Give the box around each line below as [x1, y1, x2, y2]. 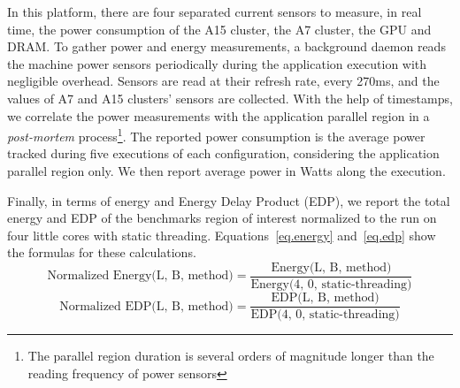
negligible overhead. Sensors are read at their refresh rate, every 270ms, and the [7, 72, 440, 90]
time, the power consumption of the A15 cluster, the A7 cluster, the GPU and [7, 19, 432, 38]
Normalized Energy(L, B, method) [47, 270, 234, 283]
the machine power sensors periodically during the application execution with [7, 54, 427, 72]
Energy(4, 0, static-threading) [250, 278, 412, 292]
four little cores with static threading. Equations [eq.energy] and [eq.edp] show [7, 225, 436, 244]
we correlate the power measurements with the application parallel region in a [7, 106, 430, 125]
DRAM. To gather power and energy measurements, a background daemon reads [7, 37, 446, 56]
